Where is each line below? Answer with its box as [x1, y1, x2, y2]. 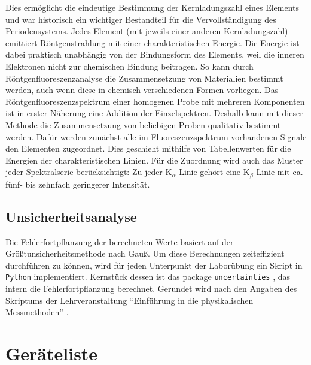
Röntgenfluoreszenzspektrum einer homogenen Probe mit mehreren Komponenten [5, 95, 305, 107]
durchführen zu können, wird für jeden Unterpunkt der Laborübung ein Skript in [5, 258, 303, 271]
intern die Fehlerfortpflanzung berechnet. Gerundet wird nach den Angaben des [5, 282, 297, 294]
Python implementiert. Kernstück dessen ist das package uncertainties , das [5, 270, 291, 283]
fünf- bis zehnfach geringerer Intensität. [5, 177, 150, 190]
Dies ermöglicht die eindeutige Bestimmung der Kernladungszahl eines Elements [5, 1, 300, 13]
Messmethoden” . [5, 306, 69, 318]
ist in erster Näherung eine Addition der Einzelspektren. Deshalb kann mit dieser [5, 107, 303, 119]
